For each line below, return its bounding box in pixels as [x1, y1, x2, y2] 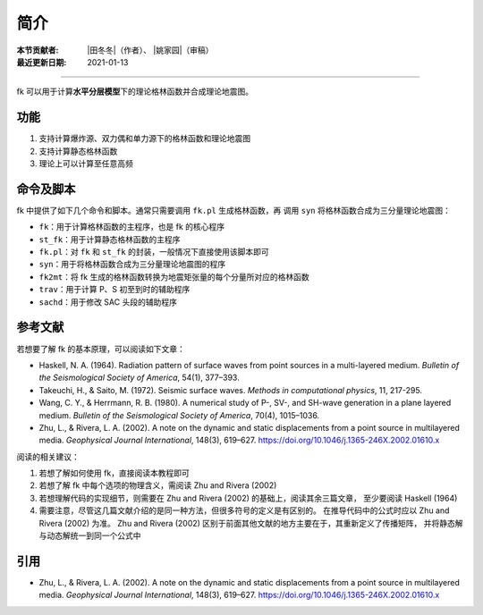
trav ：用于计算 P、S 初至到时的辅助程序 [38, 284, 191, 295]
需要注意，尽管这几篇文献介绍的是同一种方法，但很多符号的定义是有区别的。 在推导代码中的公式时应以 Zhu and [38, 505, 450, 516]
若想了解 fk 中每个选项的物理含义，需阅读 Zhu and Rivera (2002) [38, 480, 277, 491]
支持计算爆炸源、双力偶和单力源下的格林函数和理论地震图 [38, 133, 250, 144]
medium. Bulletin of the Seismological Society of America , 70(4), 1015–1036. [38, 409, 320, 420]
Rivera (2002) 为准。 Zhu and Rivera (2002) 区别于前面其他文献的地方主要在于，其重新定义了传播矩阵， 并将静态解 [38, 518, 464, 528]
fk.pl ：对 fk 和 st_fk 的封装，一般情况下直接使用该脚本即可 [38, 247, 269, 257]
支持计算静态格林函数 [38, 146, 118, 156]
